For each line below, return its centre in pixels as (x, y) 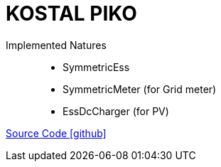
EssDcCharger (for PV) (116, 111)
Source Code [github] (56, 133)
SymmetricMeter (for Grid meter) (140, 89)
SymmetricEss (96, 67)
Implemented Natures (56, 45)
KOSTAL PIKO (71, 14)
